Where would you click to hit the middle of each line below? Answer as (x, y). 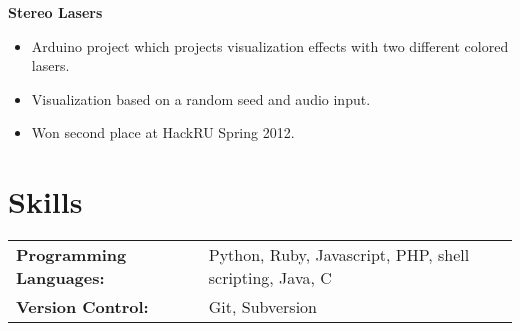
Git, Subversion (263, 307)
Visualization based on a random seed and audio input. (201, 98)
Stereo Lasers (55, 12)
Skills (45, 201)
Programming (71, 255)
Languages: (60, 278)
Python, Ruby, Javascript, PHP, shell (339, 255)
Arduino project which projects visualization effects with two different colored (270, 45)
